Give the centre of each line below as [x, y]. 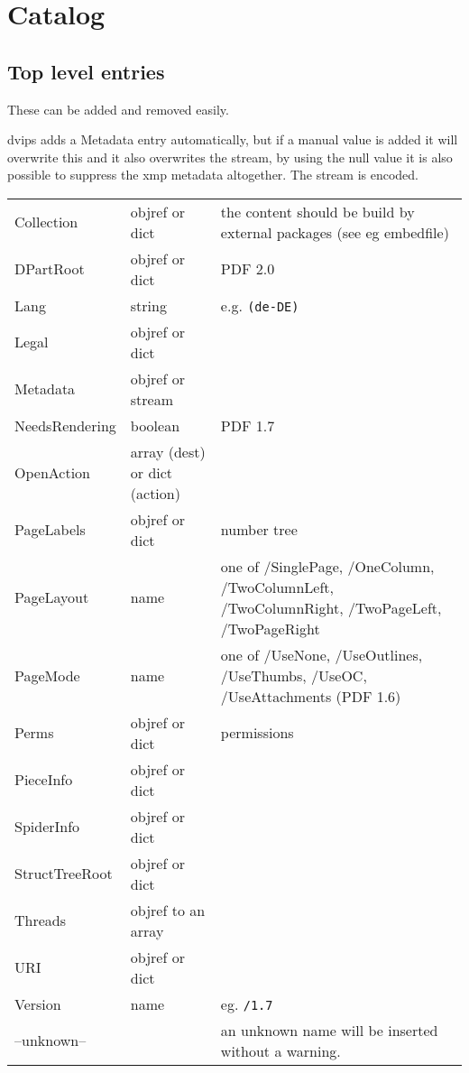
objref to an [168, 910]
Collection [46, 222]
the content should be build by [317, 211]
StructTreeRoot [64, 874]
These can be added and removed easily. [118, 109]
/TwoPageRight [270, 628]
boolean [155, 425]
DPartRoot [50, 269]
